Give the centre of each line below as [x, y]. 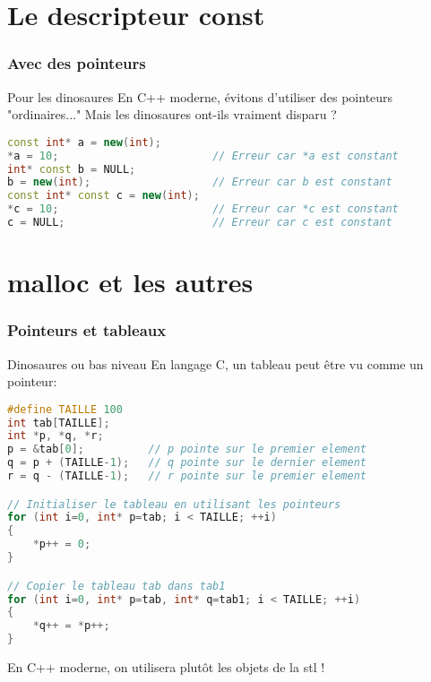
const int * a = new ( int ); [84, 142]
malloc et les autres [130, 282]
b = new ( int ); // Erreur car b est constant [200, 182]
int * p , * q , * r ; [56, 436]
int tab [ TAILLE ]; [59, 423]
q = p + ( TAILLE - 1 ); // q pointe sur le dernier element [187, 463]
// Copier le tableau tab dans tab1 [116, 586]
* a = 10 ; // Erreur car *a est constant [203, 155]
